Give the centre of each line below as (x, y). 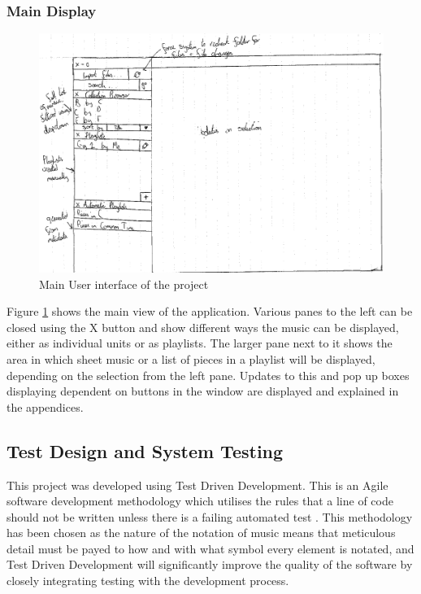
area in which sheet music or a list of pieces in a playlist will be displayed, (191, 358)
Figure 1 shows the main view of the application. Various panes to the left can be (210, 311)
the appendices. (45, 406)
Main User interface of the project (124, 284)
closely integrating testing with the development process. (148, 581)
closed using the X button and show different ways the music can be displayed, (203, 327)
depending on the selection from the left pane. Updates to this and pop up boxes (208, 375)
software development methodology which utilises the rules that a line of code (200, 501)
